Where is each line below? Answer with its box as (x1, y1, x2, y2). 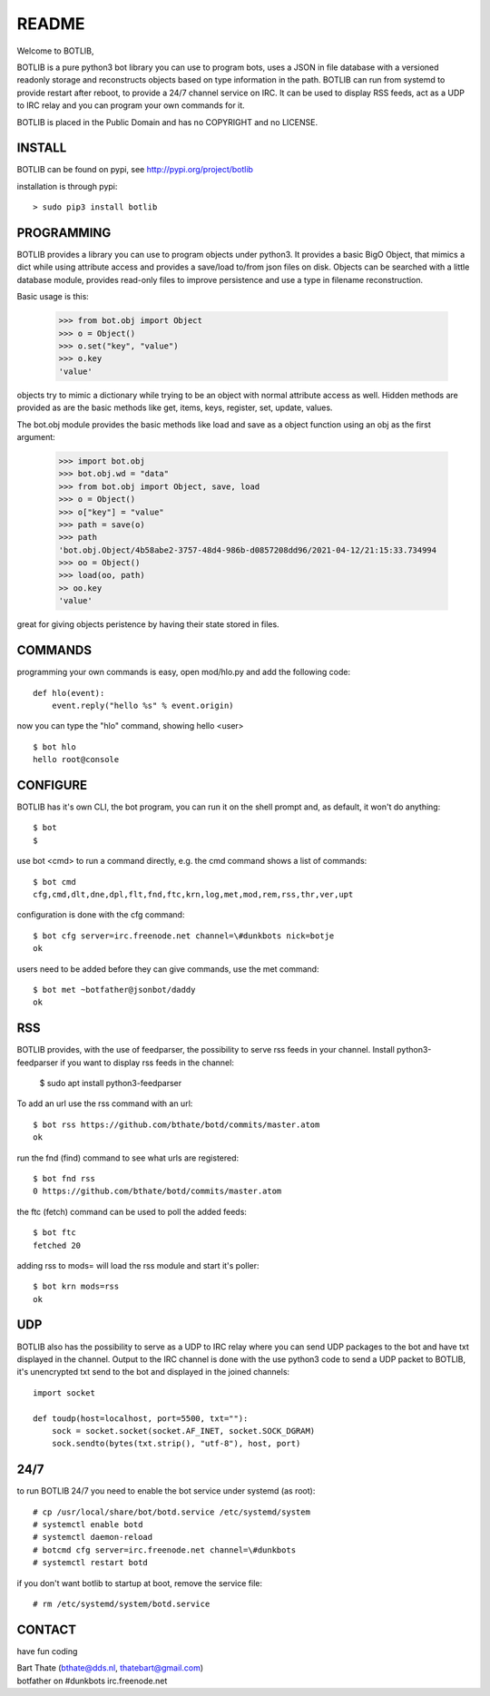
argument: (16, 431, 56, 442)
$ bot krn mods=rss (33, 1281, 120, 1292)
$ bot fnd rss (33, 1173, 95, 1183)
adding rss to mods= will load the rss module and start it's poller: (16, 1260, 260, 1270)
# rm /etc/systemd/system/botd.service (33, 1598, 211, 1609)
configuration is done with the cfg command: (16, 909, 185, 920)
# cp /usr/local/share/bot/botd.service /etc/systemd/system (33, 1506, 310, 1517)
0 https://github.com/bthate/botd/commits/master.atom (33, 1186, 282, 1197)
